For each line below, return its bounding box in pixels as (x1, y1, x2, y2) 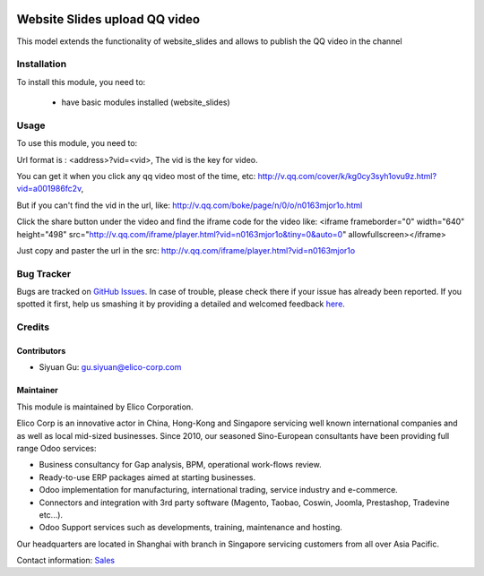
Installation (16, 58, 67, 71)
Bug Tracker (16, 267, 72, 279)
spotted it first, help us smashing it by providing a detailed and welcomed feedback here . (16, 298, 345, 309)
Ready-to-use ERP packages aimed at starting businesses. (39, 471, 256, 483)
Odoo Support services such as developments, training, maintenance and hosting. (39, 522, 342, 533)
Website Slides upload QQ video (16, 12, 201, 27)
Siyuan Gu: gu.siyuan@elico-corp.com (39, 362, 182, 373)
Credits (16, 321, 49, 333)
